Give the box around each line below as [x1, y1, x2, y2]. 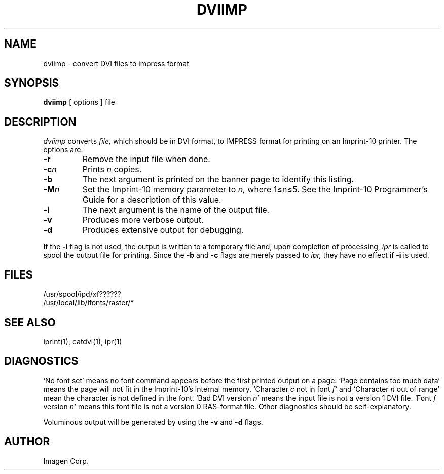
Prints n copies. [82, 164, 142, 175]
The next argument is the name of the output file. [82, 205, 270, 215]
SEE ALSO [4, 315, 56, 329]
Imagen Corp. [43, 456, 89, 465]
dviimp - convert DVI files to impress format [43, 59, 189, 68]
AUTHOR [4, 435, 50, 448]
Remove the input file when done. [82, 154, 210, 165]
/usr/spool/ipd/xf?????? [43, 290, 121, 299]
